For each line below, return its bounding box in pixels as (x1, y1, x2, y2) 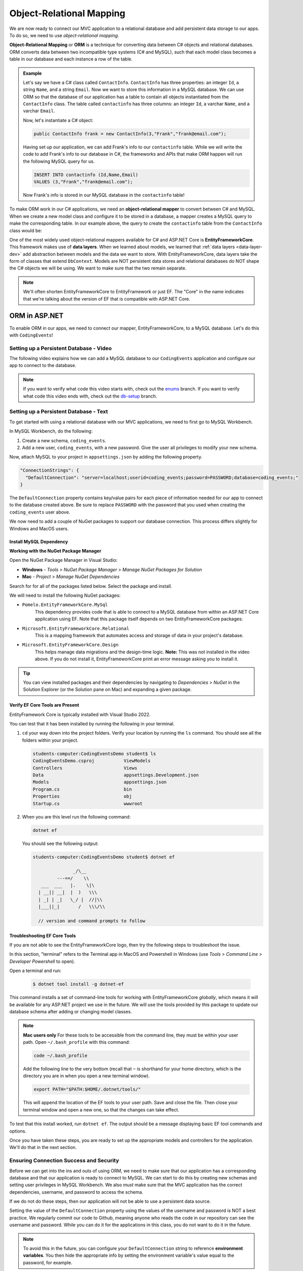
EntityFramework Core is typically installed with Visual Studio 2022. (9, 711, 151, 717)
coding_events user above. (9, 509, 71, 515)
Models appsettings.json (32, 779, 167, 785)
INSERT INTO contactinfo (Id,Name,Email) (33, 172, 139, 177)
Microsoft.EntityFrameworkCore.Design (22, 642, 119, 648)
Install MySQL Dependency (9, 538, 69, 544)
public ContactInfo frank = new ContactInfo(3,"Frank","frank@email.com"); (33, 131, 227, 137)
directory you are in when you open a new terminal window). (23, 1073, 150, 1079)
